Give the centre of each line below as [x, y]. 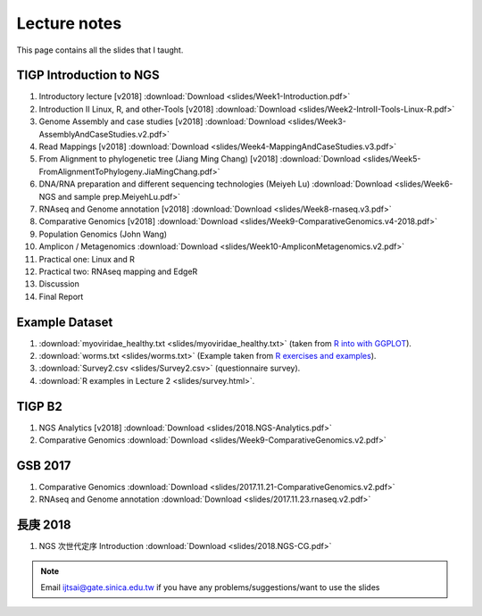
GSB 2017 [44, 466]
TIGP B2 [39, 406]
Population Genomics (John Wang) [103, 234]
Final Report [61, 296]
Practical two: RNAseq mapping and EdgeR [118, 271]
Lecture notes [69, 23]
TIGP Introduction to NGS [88, 75]
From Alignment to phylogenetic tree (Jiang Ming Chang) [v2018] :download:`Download [199, 159]
